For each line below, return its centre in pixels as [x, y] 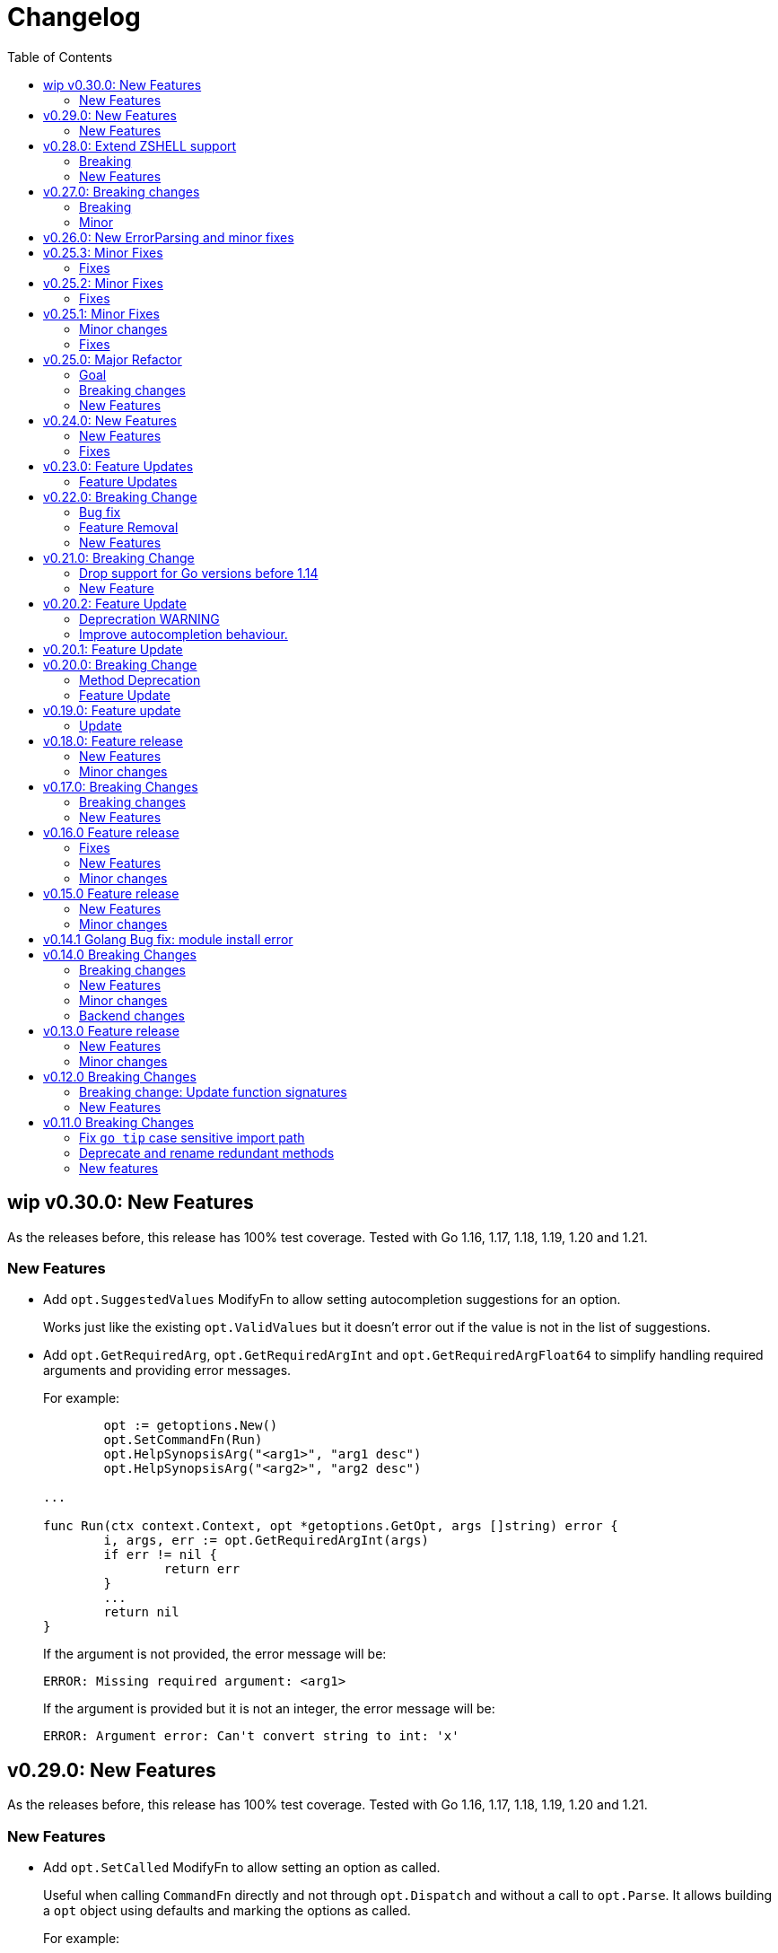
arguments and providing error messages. [167, 1371]
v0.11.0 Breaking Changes [119, 1122]
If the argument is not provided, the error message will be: [215, 1654]
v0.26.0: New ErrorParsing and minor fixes [169, 237]
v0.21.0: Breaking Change [119, 557]
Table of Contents [60, 57]
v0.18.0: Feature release [113, 740]
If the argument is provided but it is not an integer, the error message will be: [269, 1709]
